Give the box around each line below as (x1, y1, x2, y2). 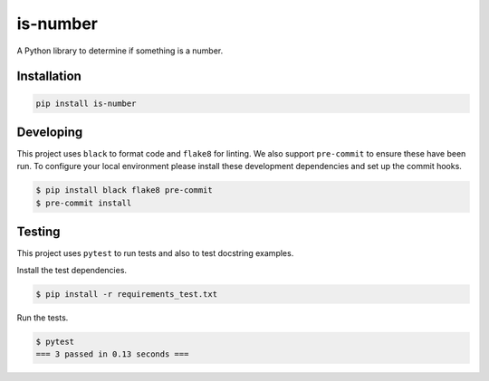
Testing (16, 224, 61, 240)
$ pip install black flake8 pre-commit (35, 186, 213, 195)
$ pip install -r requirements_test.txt (35, 289, 217, 299)
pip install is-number (35, 98, 137, 109)
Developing (16, 124, 83, 139)
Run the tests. (16, 312, 69, 323)
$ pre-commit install (35, 197, 132, 208)
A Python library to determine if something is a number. (16, 45, 224, 56)
